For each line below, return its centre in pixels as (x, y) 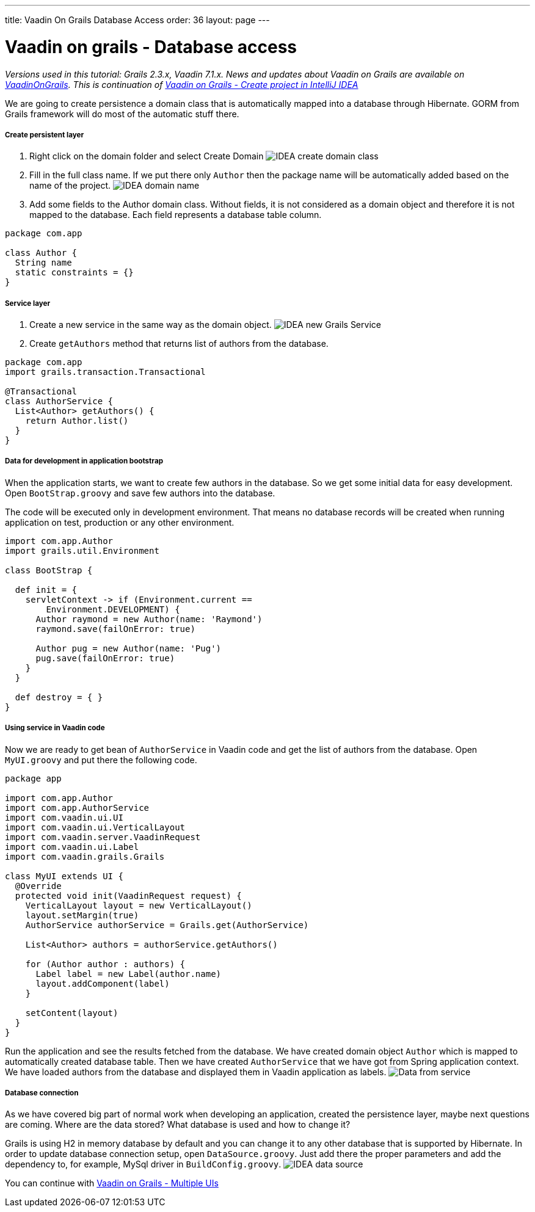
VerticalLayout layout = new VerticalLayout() (139, 905)
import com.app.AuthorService (77, 807)
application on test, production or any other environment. (120, 522)
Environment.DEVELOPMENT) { (113, 609)
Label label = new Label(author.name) (129, 974)
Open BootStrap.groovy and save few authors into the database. (140, 493)
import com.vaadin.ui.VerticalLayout (95, 827)
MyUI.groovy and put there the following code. (101, 760)
